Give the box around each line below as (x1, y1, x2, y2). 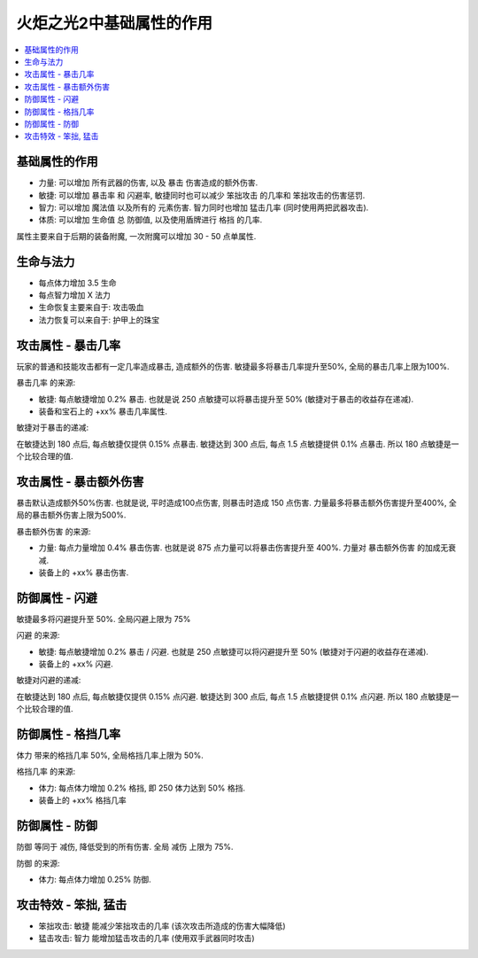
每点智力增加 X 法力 (38, 290, 111, 300)
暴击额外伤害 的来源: (16, 526, 91, 536)
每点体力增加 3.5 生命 (38, 277, 117, 288)
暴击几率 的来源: (16, 378, 75, 388)
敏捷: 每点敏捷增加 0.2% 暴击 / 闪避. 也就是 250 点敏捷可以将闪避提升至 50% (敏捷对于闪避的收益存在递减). (38, 646, 429, 657)
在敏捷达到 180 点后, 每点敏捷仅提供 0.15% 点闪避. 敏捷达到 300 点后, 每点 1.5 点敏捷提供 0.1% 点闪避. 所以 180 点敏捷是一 (16, 691, 459, 702)
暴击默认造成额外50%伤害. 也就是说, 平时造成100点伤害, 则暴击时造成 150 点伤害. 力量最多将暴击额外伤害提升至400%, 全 (16, 497, 458, 508)
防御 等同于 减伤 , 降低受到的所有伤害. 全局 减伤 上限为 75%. (16, 842, 234, 853)
